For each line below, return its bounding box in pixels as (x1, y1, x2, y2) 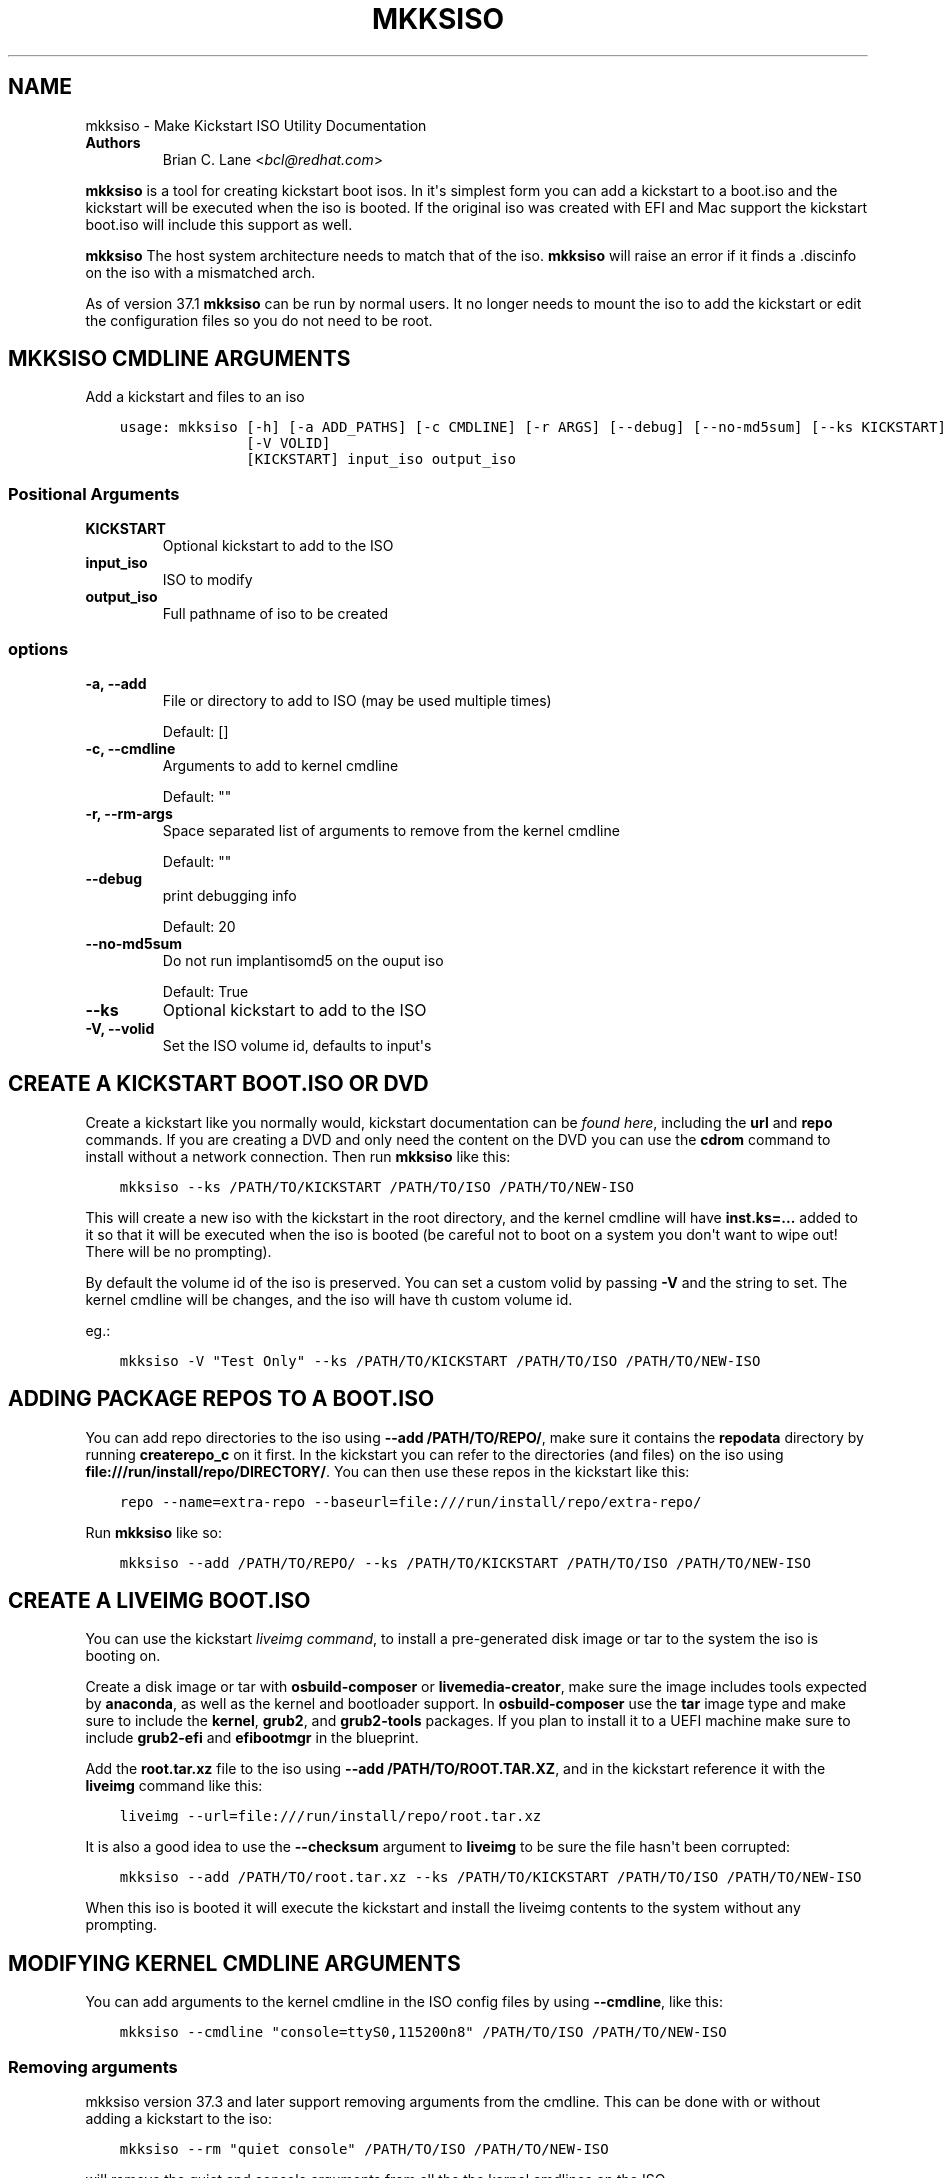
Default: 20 (162, 917, 236, 935)
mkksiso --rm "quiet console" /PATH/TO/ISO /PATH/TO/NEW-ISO (119, 2141, 609, 2158)
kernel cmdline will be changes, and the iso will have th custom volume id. (85, 1290, 573, 1308)
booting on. (85, 1647, 161, 1665)
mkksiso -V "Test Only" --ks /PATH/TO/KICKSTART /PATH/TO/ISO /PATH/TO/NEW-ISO (119, 1352, 761, 1369)
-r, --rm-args (85, 804, 173, 822)
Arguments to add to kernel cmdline (162, 756, 399, 774)
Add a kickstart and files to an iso (85, 388, 305, 406)
